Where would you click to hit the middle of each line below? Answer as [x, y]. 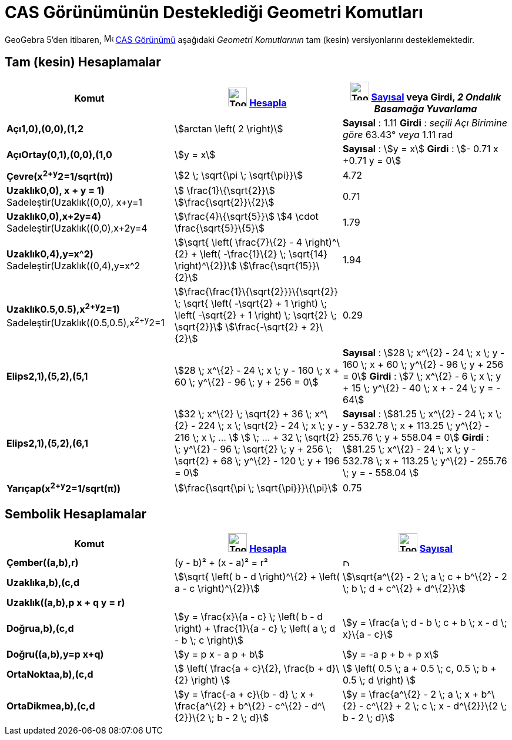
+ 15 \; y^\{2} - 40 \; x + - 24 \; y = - [421, 388]
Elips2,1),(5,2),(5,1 [47, 376]
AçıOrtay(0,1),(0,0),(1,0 [59, 154]
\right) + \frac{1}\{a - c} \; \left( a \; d [255, 629]
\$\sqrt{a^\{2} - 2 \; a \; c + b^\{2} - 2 [425, 577]
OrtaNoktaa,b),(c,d [50, 674]
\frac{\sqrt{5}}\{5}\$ [220, 228]
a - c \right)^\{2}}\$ [217, 589]
